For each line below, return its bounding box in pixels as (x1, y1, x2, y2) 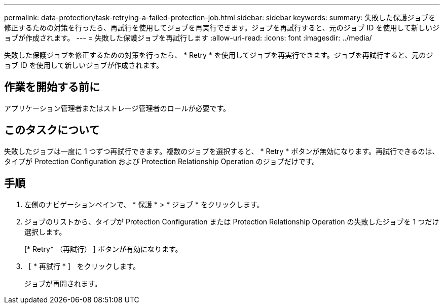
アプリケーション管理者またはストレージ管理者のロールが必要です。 (4, 103, 231, 112)
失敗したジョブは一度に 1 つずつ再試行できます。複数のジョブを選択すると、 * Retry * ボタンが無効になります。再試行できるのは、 (4, 146, 439, 156)
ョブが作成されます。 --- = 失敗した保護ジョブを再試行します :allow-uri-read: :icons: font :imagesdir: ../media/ (4, 33, 372, 42)
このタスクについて (4, 124, 100, 137)
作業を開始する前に (4, 81, 100, 94)
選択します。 (24, 227, 66, 236)
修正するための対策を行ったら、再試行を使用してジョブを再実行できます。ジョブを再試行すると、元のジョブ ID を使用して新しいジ (4, 23, 439, 32)
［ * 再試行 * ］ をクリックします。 (24, 261, 140, 271)
